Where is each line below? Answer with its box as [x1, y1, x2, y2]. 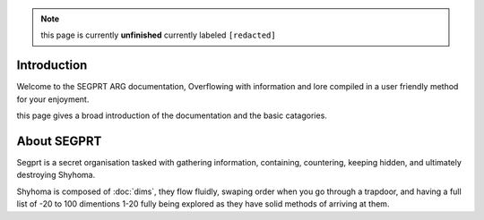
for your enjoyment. [16, 94, 90, 105]
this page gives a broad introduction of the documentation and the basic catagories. [16, 110, 327, 121]
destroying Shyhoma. [16, 170, 96, 181]
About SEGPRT [16, 133, 102, 148]
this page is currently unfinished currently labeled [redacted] [40, 30, 277, 40]
